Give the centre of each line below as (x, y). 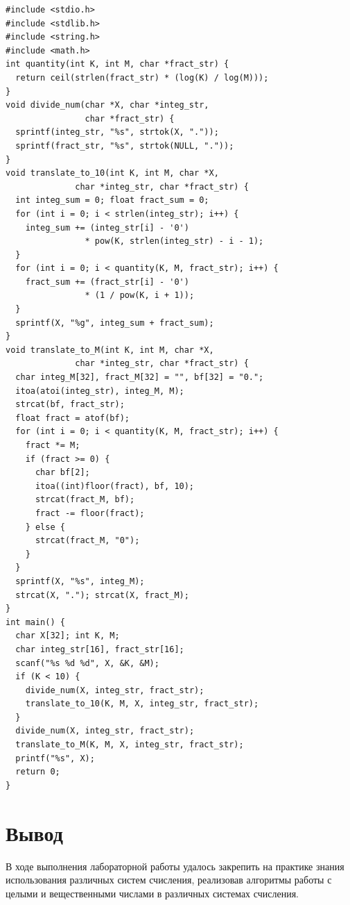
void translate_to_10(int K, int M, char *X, (112, 173)
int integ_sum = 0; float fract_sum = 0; (112, 200)
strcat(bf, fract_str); (70, 405)
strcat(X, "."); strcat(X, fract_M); (102, 595)
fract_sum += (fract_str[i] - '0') (107, 282)
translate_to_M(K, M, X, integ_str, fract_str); (130, 745)
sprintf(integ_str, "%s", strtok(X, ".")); (117, 132)
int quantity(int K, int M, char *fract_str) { (117, 64)
